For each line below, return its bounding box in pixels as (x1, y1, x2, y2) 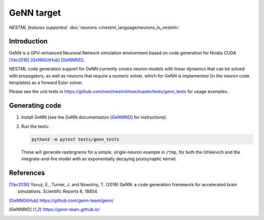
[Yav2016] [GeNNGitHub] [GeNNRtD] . (9, 57, 85, 63)
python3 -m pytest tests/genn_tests (31, 136, 120, 142)
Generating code (9, 101, 61, 110)
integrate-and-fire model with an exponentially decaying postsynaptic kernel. (21, 156, 177, 162)
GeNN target (9, 7, 61, 18)
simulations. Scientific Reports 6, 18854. (18, 189, 99, 195)
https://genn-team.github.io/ (43, 206, 100, 213)
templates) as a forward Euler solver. (9, 80, 83, 86)
